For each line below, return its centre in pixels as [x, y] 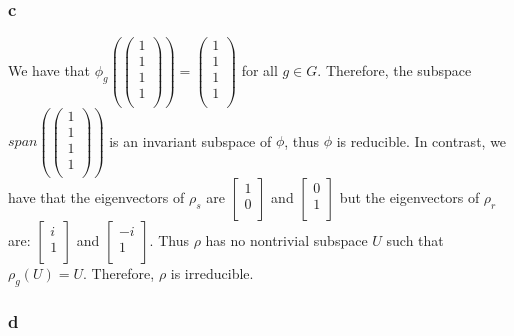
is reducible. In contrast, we [421, 140]
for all [259, 69]
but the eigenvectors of [409, 196]
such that [415, 239]
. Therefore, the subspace [394, 69]
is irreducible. [212, 272]
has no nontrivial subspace [286, 239]
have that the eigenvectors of [96, 196]
